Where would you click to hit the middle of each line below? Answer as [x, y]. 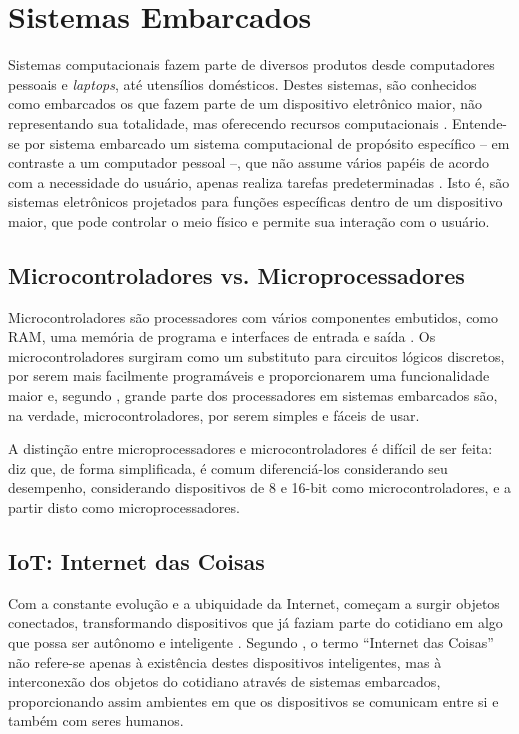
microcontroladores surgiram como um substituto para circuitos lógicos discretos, [256, 355]
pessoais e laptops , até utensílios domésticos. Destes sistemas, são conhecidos [242, 83]
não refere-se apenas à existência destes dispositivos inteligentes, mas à [225, 661]
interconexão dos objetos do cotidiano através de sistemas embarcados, [224, 681]
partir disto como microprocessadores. [124, 507]
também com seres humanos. [96, 720]
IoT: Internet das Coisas [136, 561]
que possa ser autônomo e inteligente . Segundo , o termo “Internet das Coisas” [251, 642]
